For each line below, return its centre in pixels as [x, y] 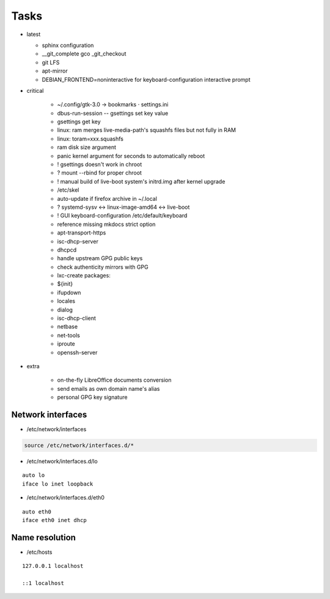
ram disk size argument [86, 147]
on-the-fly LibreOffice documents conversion [114, 380]
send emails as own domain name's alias [108, 388]
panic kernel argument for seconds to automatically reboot [131, 156]
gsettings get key [79, 122]
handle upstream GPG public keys [100, 258]
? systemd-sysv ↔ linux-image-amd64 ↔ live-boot [123, 207]
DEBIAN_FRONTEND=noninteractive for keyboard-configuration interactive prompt [146, 79]
